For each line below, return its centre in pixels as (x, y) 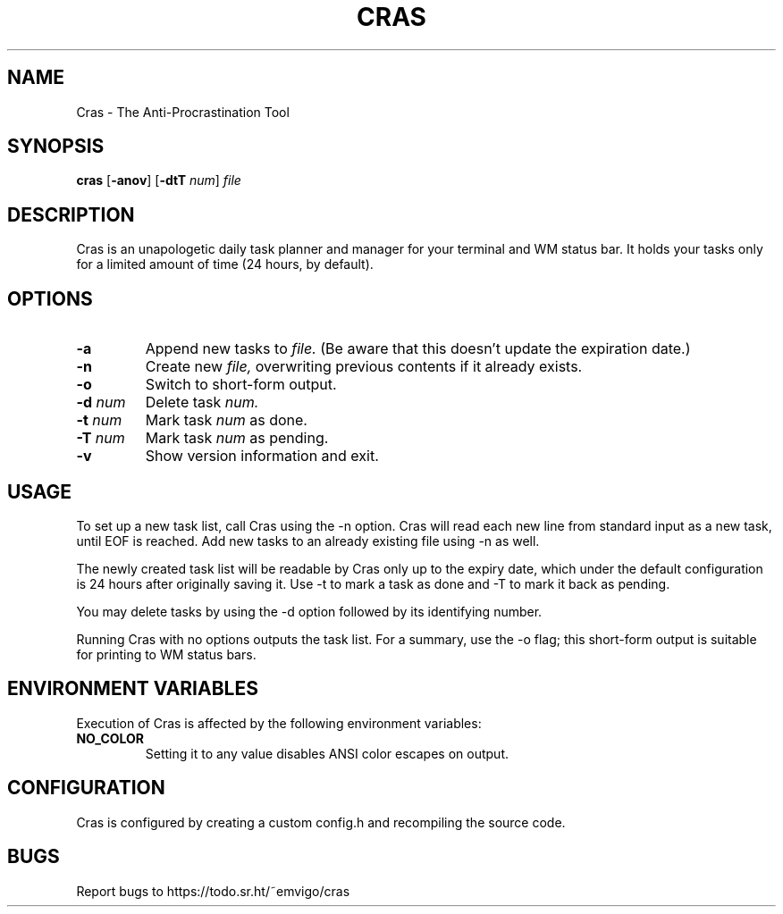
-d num (101, 402)
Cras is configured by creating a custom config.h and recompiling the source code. (321, 822)
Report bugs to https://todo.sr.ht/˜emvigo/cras (213, 891)
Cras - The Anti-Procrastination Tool (183, 112)
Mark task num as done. (226, 420)
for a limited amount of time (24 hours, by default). (225, 264)
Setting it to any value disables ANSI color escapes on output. (327, 753)
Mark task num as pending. (237, 438)
